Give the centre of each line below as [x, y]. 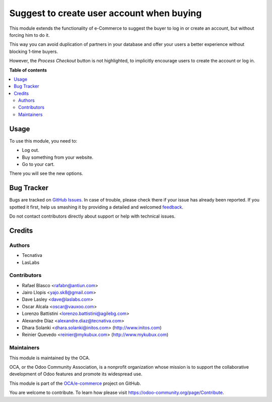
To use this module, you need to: [43, 141]
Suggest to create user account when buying [106, 13]
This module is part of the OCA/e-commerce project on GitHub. [75, 383]
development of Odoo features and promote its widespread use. [76, 374]
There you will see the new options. [46, 173]
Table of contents [28, 70]
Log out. [31, 150]
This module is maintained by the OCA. [50, 358]
